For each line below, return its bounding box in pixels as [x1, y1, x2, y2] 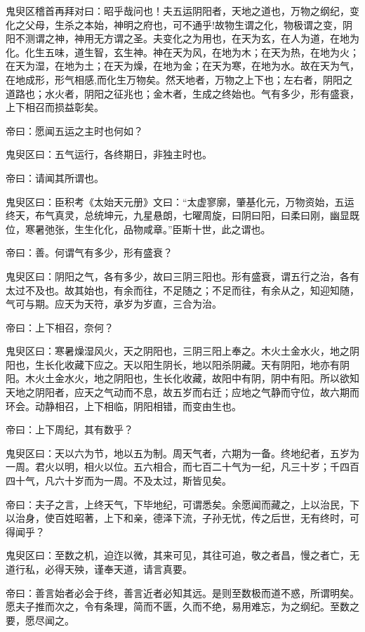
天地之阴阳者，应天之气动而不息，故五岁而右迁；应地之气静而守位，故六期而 [6, 385, 359, 400]
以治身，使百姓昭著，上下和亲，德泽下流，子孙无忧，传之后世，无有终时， [6, 511, 350, 525]
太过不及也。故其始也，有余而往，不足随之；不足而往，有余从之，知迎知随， [6, 282, 359, 297]
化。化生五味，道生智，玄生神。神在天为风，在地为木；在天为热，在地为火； [6, 44, 359, 59]
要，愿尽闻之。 [6, 612, 74, 627]
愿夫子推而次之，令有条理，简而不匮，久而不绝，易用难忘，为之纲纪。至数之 [6, 599, 359, 614]
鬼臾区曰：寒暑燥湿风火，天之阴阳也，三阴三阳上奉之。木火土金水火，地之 [6, 343, 350, 358]
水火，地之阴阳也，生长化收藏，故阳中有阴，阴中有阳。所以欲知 [64, 371, 359, 386]
